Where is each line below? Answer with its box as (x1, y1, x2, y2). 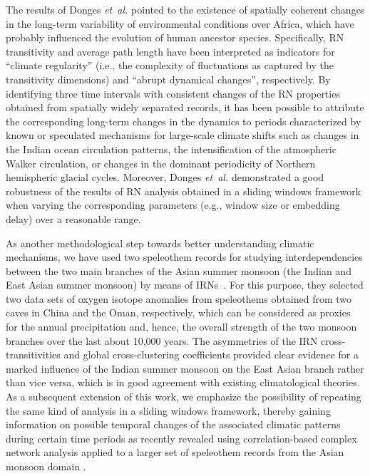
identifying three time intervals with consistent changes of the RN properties (6, 86, 340, 100)
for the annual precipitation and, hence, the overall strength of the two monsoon (6, 319, 357, 334)
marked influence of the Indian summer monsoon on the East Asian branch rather (6, 361, 364, 376)
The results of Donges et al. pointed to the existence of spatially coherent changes (6, 2, 365, 16)
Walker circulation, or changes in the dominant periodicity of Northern (6, 155, 316, 170)
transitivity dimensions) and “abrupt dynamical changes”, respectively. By (6, 71, 331, 86)
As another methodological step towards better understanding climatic (6, 235, 314, 250)
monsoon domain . (6, 459, 86, 473)
